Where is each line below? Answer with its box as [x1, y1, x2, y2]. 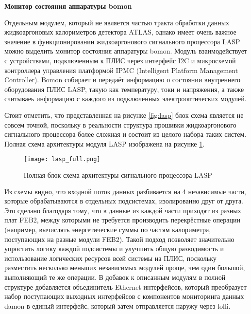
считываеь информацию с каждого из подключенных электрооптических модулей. [4, 93, 247, 104]
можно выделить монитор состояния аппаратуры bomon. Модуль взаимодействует [4, 46, 247, 56]
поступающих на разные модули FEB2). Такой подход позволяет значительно [4, 234, 234, 244]
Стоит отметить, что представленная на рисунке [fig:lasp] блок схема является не [4, 110, 244, 120]
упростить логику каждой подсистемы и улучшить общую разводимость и [4, 243, 224, 254]
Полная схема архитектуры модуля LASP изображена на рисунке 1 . [4, 138, 205, 148]
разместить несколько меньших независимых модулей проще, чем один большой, [4, 262, 245, 273]
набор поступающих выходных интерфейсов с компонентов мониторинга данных [4, 291, 244, 301]
